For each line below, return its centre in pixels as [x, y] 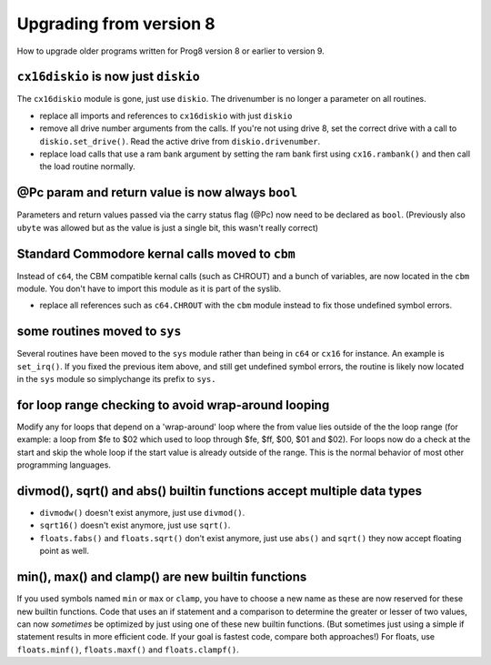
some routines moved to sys [99, 332]
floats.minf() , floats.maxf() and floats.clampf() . [128, 650]
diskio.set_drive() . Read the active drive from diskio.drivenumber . [180, 141]
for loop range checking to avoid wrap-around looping [173, 405]
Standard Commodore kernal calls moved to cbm [156, 253]
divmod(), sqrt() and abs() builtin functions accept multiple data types [220, 491]
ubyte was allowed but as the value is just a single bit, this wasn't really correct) [167, 227]
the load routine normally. [87, 166]
